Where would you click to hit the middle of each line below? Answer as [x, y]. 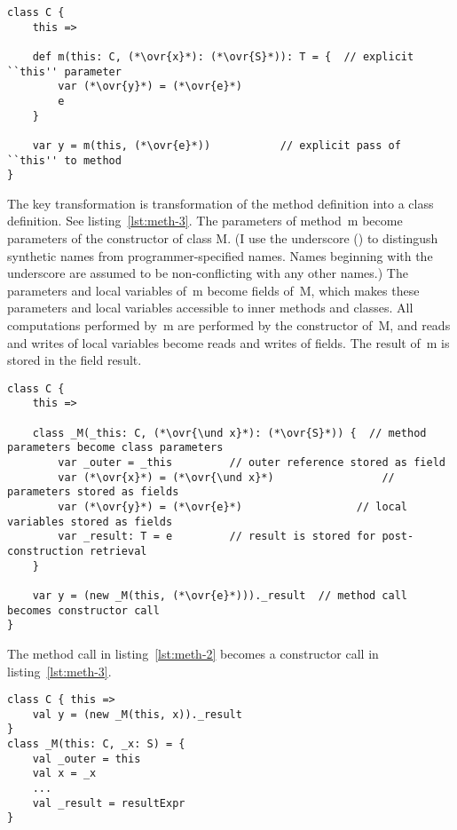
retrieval [118, 552]
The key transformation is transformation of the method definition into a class [221, 203]
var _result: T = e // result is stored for [217, 537]
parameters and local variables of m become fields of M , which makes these [213, 290]
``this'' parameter [64, 71]
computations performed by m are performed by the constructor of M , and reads [229, 325]
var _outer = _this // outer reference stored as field [252, 463]
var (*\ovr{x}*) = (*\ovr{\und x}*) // [226, 477]
